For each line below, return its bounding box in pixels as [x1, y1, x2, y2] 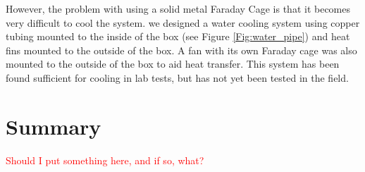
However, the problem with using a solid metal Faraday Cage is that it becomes [6, 1, 351, 16]
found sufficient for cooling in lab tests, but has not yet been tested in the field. [6, 70, 349, 85]
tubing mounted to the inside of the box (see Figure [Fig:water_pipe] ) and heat [6, 29, 350, 44]
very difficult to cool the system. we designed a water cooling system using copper [6, 15, 360, 30]
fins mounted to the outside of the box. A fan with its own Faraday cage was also [6, 42, 357, 57]
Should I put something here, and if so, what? [6, 152, 204, 167]
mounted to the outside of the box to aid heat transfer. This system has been [6, 56, 340, 71]
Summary [6, 111, 101, 140]
